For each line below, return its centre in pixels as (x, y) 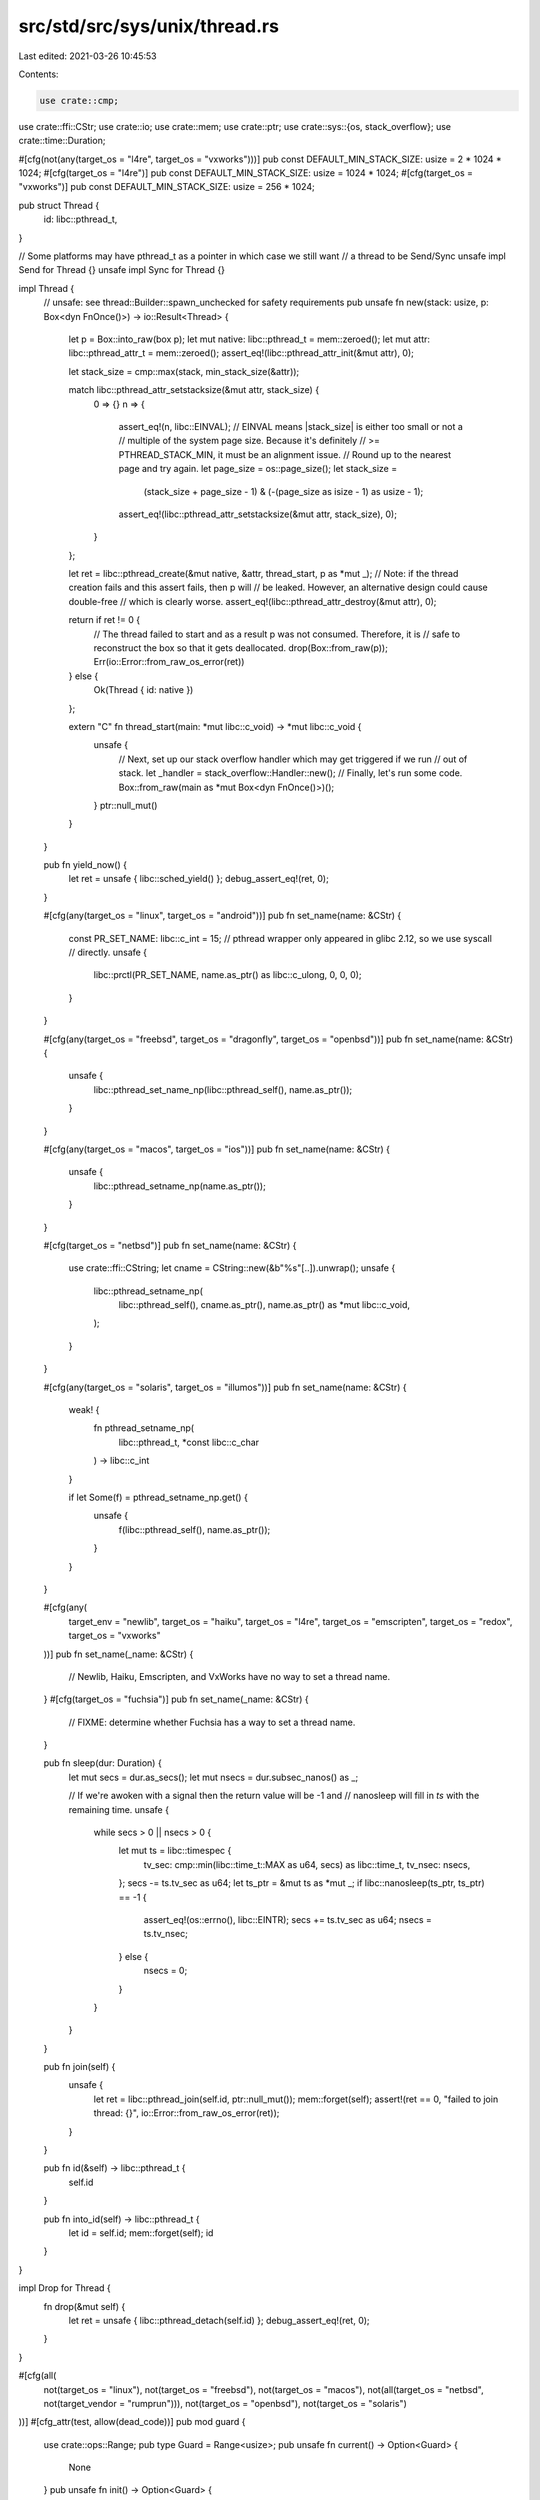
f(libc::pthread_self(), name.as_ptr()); (194, 1529)
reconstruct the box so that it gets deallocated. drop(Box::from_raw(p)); (241, 648)
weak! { (84, 1410)
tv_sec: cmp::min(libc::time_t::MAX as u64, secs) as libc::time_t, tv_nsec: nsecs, (307, 1864)
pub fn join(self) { (79, 2067)
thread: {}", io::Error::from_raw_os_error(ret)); (186, 2113)
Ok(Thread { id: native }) (143, 690)
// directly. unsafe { (108, 952)
